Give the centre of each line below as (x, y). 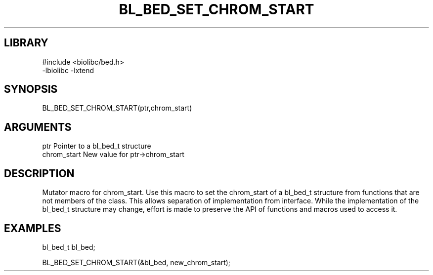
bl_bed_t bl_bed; (69, 247)
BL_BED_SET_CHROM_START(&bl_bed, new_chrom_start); (136, 262)
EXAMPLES (33, 228)
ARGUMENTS (38, 127)
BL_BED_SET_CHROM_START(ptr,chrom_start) (117, 108)
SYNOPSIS (31, 89)
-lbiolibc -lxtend (68, 70)
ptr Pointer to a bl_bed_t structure (97, 146)
